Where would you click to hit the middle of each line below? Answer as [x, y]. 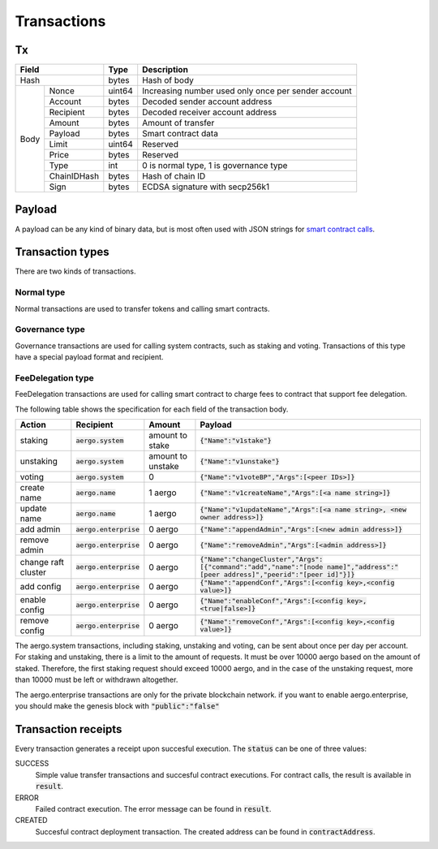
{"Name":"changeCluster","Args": [262, 560]
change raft [42, 562]
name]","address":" [363, 567]
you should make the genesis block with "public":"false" [117, 706]
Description [165, 70]
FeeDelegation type [54, 377]
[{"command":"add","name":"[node [262, 567]
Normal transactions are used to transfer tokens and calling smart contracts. [143, 308]
